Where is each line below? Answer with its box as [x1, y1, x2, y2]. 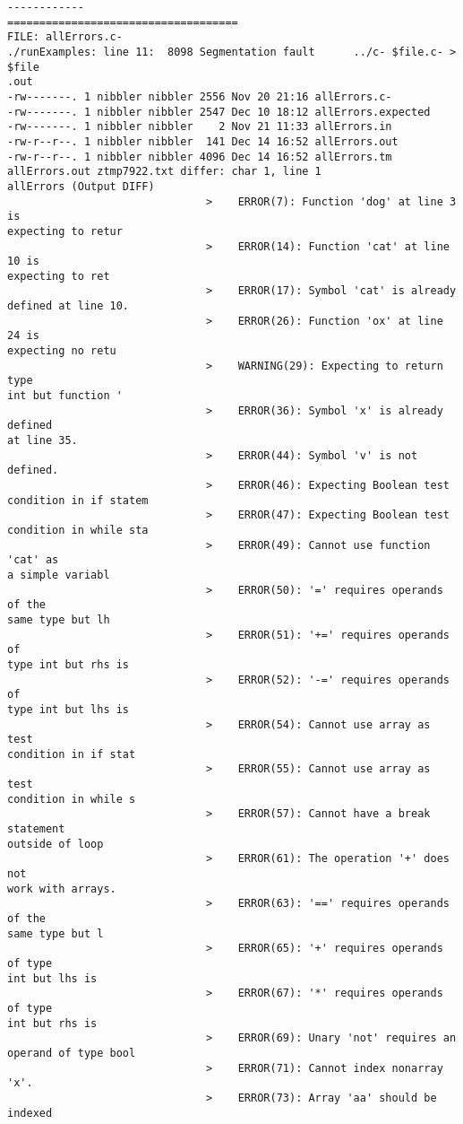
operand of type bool [7, 1046, 136, 1059]
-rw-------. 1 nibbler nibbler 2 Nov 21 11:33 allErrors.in [7, 120, 392, 134]
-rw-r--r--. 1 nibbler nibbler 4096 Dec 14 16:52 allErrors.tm [7, 150, 392, 163]
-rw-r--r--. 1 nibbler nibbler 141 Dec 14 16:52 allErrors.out [7, 135, 399, 148]
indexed [7, 1106, 53, 1120]
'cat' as [7, 553, 59, 567]
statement [7, 823, 65, 836]
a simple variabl [7, 568, 110, 581]
